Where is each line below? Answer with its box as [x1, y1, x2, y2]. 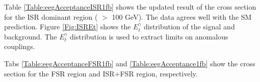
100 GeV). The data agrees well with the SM [112, 11, 252, 22]
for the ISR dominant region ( [4, 11, 98, 22]
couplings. [4, 41, 35, 52]
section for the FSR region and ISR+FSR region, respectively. [4, 68, 198, 78]
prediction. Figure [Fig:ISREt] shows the [4, 21, 131, 32]
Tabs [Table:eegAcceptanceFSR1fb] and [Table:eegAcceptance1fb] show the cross [4, 58, 255, 68]
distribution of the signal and [143, 21, 235, 32]
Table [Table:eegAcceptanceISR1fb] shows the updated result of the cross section [4, 2, 256, 12]
